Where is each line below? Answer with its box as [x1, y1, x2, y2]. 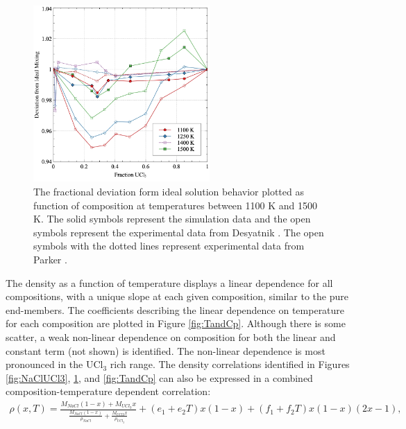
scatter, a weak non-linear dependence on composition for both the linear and [6, 329, 336, 344]
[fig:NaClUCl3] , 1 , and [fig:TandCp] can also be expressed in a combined [6, 370, 313, 385]
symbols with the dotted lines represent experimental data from [33, 238, 305, 253]
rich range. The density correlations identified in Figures [110, 357, 350, 371]
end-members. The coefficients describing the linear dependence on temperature [6, 302, 345, 317]
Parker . [33, 252, 67, 266]
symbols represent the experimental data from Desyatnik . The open [33, 225, 324, 239]
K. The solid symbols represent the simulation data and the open [33, 211, 311, 226]
